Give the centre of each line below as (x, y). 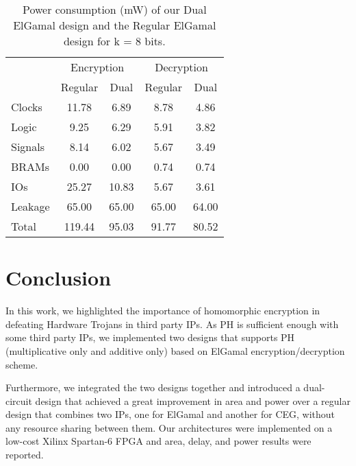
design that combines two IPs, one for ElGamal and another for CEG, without (170, 414)
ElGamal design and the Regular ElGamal (115, 25)
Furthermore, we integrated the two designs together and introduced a (153, 387)
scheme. (22, 364)
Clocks (27, 107)
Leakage (30, 206)
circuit (19, 400)
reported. (25, 455)
